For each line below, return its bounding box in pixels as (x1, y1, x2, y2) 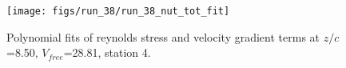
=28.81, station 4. (63, 44, 151, 61)
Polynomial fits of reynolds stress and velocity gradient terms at (6, 28, 320, 45)
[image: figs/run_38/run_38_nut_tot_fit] (6, 6, 230, 17)
